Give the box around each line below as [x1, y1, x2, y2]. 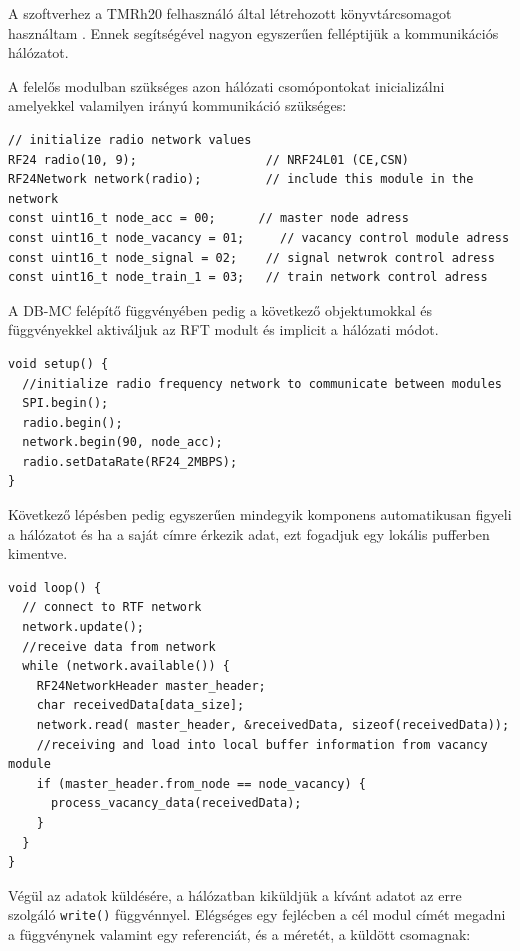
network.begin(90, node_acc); [22, 435, 223, 450]
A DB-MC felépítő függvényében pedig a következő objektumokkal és [8, 299, 432, 320]
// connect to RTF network [22, 600, 202, 615]
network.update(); [22, 620, 145, 635]
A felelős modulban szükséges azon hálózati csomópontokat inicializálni [8, 75, 445, 96]
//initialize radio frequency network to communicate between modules [22, 376, 502, 391]
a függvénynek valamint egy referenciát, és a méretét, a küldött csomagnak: [8, 924, 471, 944]
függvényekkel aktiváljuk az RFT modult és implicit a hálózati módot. [8, 319, 439, 340]
